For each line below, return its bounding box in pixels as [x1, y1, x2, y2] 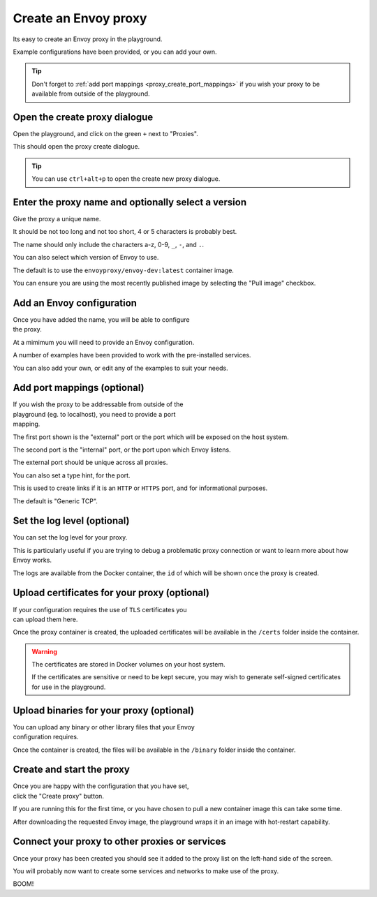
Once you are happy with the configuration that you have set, [13, 782, 189, 790]
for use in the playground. [31, 683, 106, 691]
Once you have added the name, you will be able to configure [13, 315, 190, 324]
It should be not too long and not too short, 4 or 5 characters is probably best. [13, 228, 237, 236]
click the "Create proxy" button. [13, 792, 105, 800]
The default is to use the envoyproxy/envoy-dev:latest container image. [13, 266, 234, 274]
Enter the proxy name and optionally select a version [13, 196, 247, 208]
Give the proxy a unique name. [13, 215, 101, 223]
